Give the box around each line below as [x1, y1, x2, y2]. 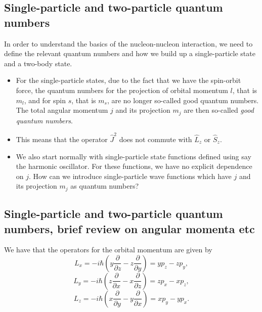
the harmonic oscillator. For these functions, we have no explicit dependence [16, 161, 252, 171]
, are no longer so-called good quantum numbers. [107, 95, 259, 105]
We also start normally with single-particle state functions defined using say [16, 151, 251, 161]
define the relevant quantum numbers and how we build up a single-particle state [4, 48, 255, 59]
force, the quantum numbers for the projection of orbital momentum [16, 84, 228, 95]
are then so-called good [184, 105, 254, 115]
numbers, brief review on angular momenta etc [4, 220, 255, 236]
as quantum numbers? [70, 181, 139, 191]
